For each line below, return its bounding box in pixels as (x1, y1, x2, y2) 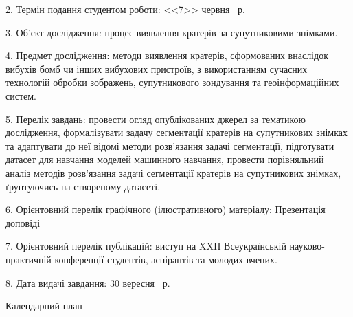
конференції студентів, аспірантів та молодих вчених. (54, 252, 277, 266)
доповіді (5, 215, 41, 230)
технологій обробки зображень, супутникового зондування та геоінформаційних (5, 75, 339, 89)
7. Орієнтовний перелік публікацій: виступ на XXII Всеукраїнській (5, 239, 286, 253)
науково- (289, 239, 325, 253)
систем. (5, 88, 37, 102)
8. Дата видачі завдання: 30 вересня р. (5, 275, 170, 289)
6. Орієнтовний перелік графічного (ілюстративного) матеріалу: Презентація (5, 202, 326, 217)
